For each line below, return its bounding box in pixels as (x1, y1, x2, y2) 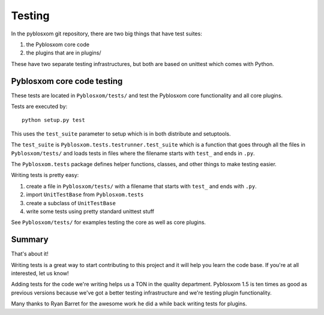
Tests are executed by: (11, 103, 68, 110)
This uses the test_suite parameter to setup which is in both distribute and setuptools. (11, 130, 231, 137)
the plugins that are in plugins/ (26, 49, 101, 56)
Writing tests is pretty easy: (11, 172, 79, 179)
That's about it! (11, 250, 49, 257)
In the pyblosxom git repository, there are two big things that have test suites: (11, 30, 202, 37)
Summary (11, 235, 49, 245)
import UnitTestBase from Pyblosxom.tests (26, 191, 144, 198)
